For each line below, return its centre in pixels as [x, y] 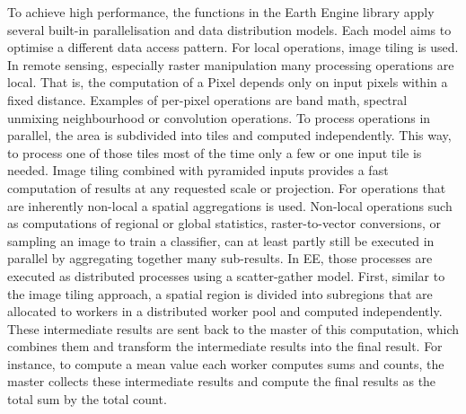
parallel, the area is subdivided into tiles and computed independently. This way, [229, 135]
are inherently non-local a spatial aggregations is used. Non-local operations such [230, 205]
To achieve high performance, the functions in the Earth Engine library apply [221, 12]
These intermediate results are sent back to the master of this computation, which [233, 328]
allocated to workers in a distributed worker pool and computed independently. [225, 311]
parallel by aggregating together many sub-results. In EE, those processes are [220, 258]
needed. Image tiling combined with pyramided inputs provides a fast [198, 170]
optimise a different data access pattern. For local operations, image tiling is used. [233, 47]
